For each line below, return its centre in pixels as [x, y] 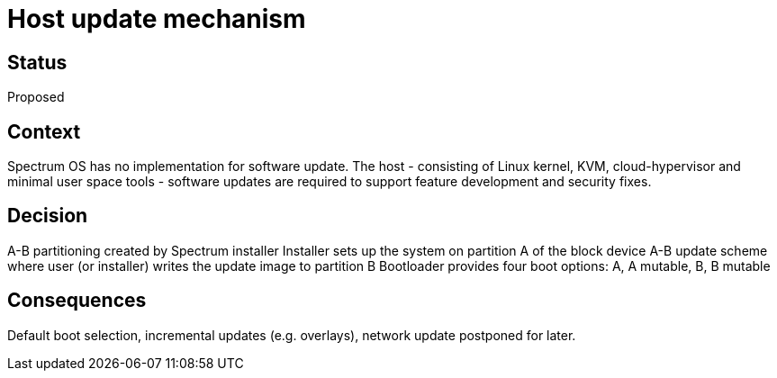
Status [37, 62]
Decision [48, 216]
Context [44, 131]
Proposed [36, 97]
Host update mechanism [157, 19]
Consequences [77, 301]
